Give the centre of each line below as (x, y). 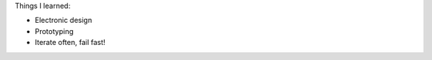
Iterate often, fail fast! (70, 43)
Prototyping (54, 31)
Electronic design (63, 21)
